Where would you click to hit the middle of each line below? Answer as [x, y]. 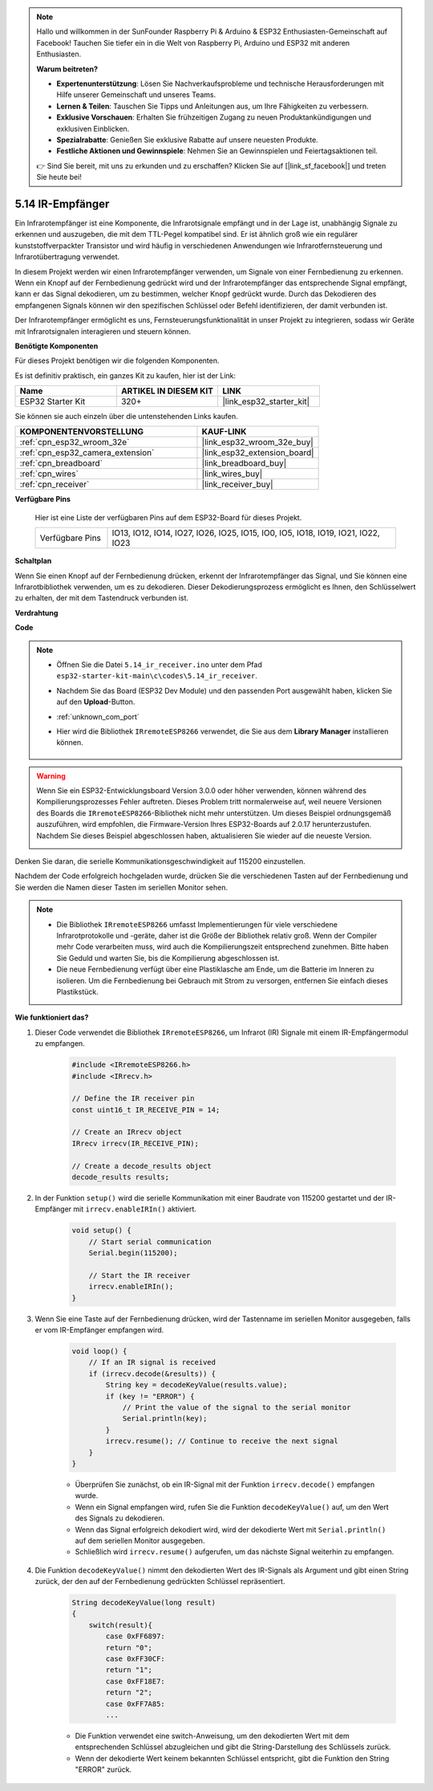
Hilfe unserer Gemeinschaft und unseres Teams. [136, 95]
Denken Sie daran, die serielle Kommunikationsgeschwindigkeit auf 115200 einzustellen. [160, 861]
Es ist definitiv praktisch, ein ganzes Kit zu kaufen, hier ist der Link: [125, 375]
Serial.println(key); [165, 1419]
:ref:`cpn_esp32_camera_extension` [87, 453]
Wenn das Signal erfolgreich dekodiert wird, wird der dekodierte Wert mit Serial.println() [231, 1529]
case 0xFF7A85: [136, 1703]
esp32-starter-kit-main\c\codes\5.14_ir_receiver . [157, 676]
